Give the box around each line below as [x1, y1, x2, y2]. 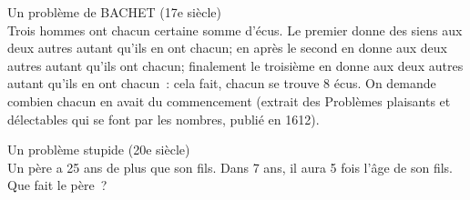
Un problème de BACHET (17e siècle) [7, 3, 221, 21]
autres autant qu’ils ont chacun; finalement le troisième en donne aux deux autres [7, 55, 464, 75]
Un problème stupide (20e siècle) [7, 140, 190, 159]
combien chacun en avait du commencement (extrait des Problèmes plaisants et [7, 91, 451, 110]
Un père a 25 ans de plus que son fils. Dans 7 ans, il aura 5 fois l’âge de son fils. [7, 157, 453, 176]
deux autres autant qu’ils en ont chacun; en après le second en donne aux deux [7, 38, 447, 57]
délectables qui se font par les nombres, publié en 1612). [7, 109, 320, 128]
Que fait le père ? [7, 175, 107, 195]
